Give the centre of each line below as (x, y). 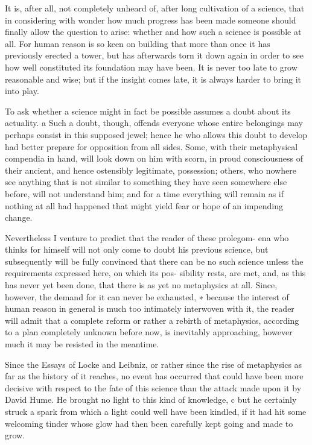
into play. (22, 91)
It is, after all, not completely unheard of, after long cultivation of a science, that (155, 8)
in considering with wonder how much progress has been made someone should (151, 20)
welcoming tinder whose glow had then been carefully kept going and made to (149, 423)
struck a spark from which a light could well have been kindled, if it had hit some (156, 411)
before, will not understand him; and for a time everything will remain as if (144, 193)
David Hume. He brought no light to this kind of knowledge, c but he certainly (151, 399)
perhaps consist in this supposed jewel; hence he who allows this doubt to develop (156, 134)
